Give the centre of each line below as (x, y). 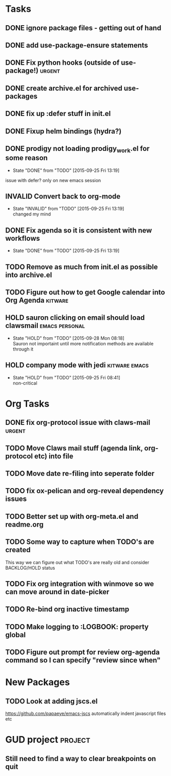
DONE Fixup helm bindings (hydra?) (63, 131)
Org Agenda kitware (37, 300)
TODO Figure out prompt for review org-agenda (82, 652)
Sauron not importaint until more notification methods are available (83, 343)
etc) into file (54, 456)
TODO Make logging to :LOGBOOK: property (77, 627)
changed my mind (32, 214)
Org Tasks (27, 404)
